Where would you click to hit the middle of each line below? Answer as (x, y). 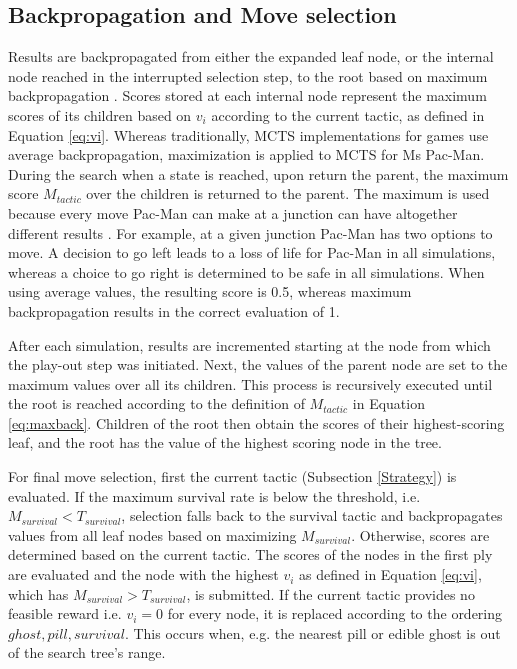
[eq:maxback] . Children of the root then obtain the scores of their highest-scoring (256, 422)
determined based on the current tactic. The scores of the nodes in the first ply (250, 554)
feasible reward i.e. (65, 613)
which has (38, 593)
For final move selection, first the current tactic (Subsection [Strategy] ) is (232, 476)
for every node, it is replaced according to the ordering (335, 613)
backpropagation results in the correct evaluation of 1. (174, 310)
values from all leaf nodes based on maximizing (152, 534)
